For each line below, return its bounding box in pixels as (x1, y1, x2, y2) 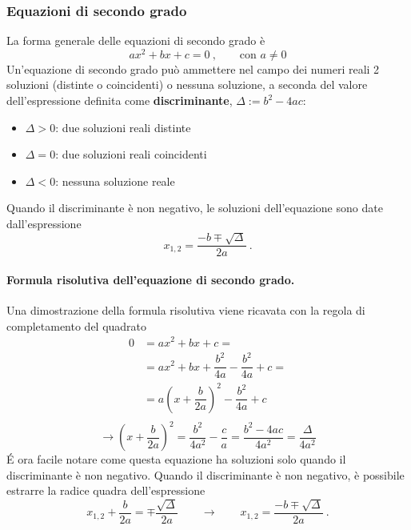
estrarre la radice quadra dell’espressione (6, 482, 205, 499)
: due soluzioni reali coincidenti (55, 146, 207, 163)
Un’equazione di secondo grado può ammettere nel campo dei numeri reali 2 (6, 60, 380, 77)
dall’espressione (6, 215, 82, 232)
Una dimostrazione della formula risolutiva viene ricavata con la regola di (6, 302, 365, 319)
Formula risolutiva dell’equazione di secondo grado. (6, 271, 295, 288)
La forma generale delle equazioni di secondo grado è (6, 32, 265, 49)
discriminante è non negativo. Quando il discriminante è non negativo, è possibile (6, 466, 405, 483)
